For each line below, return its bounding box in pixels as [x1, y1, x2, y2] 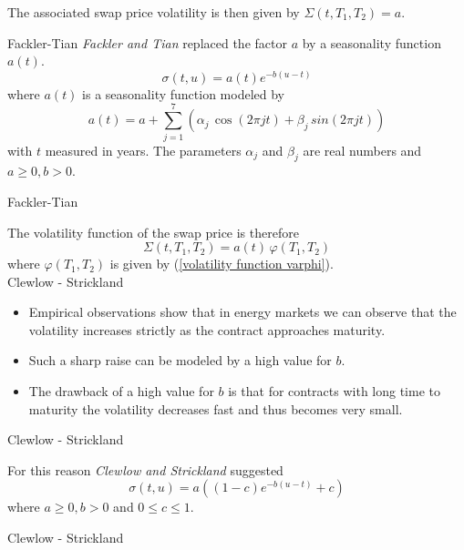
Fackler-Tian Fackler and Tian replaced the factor [7, 33, 287, 52]
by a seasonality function [302, 33, 441, 52]
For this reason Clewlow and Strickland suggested [7, 460, 284, 479]
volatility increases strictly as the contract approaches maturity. [28, 320, 386, 339]
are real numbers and [303, 140, 422, 159]
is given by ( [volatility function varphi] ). [109, 254, 334, 273]
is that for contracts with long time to [228, 382, 441, 401]
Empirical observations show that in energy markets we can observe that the [28, 302, 457, 321]
